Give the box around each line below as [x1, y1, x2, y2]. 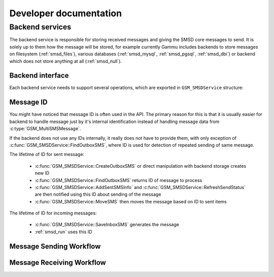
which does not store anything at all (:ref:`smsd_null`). [9, 58, 122, 64]
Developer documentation [9, 8, 122, 19]
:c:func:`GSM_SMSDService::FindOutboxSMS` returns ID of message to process [35, 177, 202, 183]
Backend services [9, 22, 72, 32]
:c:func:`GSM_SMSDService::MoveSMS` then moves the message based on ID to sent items [35, 198, 227, 204]
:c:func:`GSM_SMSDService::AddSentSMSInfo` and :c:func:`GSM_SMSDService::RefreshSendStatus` [35, 184, 246, 190]
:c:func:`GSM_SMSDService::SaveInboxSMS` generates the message [35, 222, 180, 228]
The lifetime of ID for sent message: [9, 151, 85, 158]
